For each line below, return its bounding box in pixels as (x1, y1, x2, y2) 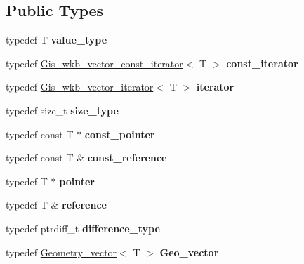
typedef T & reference (6, 197, 107, 212)
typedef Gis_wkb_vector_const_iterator (6, 55, 183, 70)
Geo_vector (159, 244, 219, 259)
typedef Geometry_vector (6, 244, 117, 259)
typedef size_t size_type (6, 103, 119, 117)
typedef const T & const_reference (6, 150, 167, 165)
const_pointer (84, 126, 155, 141)
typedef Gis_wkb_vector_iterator (6, 79, 154, 94)
